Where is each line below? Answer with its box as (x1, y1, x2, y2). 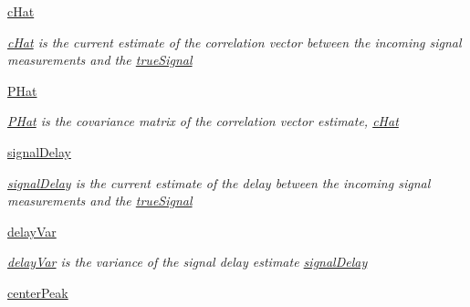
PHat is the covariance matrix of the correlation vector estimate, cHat (7, 111, 399, 131)
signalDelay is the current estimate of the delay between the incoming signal (7, 173, 431, 192)
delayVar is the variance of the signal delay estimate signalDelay (7, 252, 368, 271)
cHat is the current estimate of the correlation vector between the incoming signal (7, 32, 462, 51)
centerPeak (7, 282, 68, 302)
